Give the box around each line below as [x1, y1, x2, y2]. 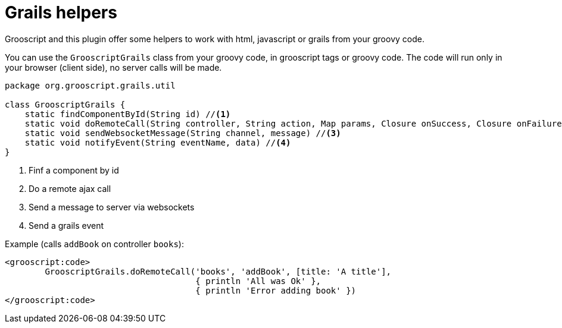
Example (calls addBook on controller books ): [5, 238, 184, 249]
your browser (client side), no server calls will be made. [5, 62, 222, 72]
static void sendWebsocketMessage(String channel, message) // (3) [24, 128, 341, 138]
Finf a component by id [29, 165, 119, 175]
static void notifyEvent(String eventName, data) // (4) [24, 137, 291, 147]
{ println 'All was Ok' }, [195, 276, 321, 286]
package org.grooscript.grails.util [5, 80, 176, 90]
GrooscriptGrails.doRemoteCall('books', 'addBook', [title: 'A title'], [45, 266, 392, 276]
